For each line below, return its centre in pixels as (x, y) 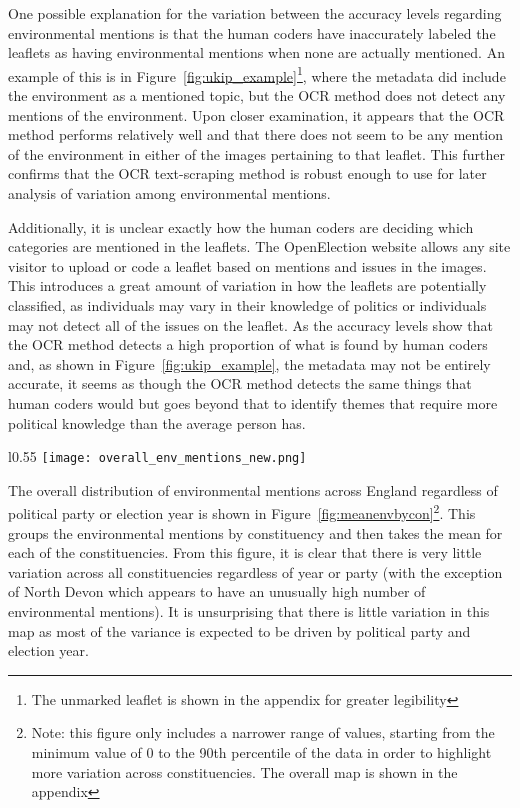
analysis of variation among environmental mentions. (169, 193)
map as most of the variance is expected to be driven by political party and (239, 630)
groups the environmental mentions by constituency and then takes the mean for (255, 532)
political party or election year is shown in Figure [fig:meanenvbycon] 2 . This (242, 512)
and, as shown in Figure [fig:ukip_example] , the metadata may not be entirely (249, 363)
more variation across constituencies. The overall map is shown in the (244, 771)
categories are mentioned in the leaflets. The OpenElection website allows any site (259, 246)
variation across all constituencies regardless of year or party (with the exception (255, 571)
